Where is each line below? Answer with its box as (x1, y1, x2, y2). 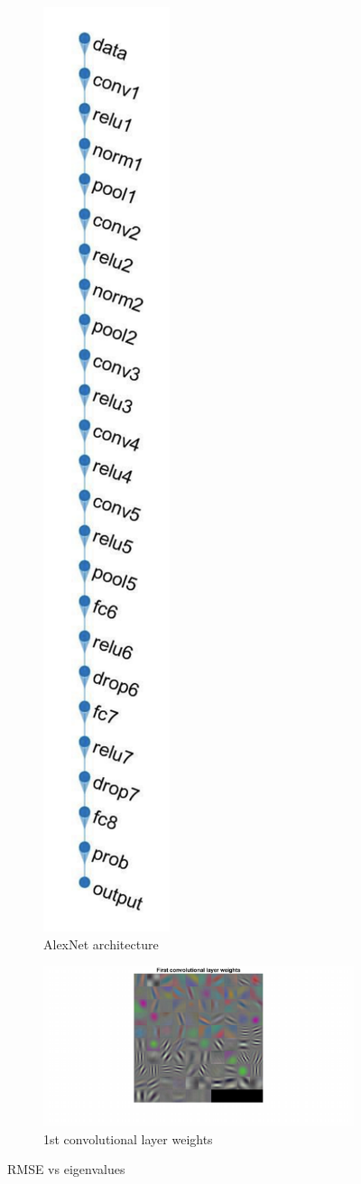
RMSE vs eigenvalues (7, 1160, 125, 1179)
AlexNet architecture (43, 934, 159, 953)
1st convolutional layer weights (43, 1129, 213, 1148)
